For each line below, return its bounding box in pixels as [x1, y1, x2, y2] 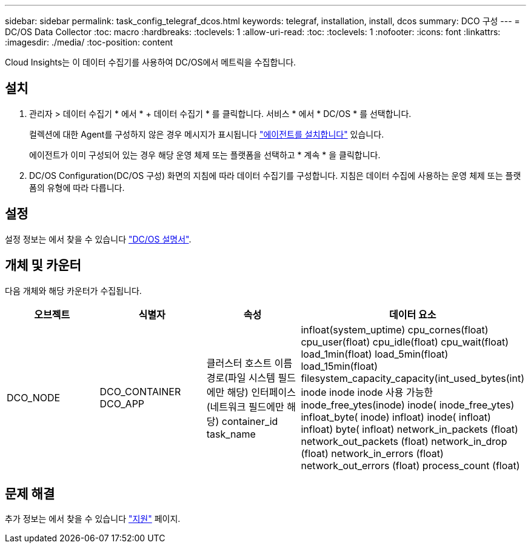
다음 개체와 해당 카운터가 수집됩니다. [5, 285, 142, 296]
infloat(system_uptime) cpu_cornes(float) [301, 323, 489, 336]
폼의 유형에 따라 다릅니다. [29, 182, 125, 193]
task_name [206, 427, 256, 440]
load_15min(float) [301, 359, 378, 372]
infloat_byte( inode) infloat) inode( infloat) [301, 410, 491, 423]
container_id [221, 415, 278, 427]
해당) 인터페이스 [227, 386, 296, 398]
